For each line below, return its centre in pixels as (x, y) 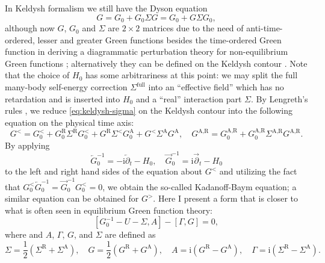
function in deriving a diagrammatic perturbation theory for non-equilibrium (147, 51)
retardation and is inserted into (63, 98)
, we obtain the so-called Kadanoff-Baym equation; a (200, 186)
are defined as (130, 234)
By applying (27, 145)
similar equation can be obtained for (72, 198)
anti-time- (265, 28)
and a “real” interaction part (189, 98)
